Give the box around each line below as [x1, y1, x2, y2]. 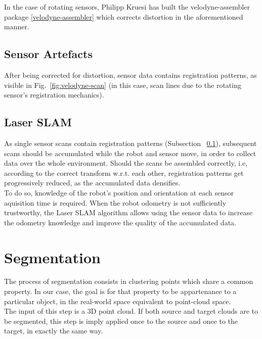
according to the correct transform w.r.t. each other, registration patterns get [4, 167, 244, 178]
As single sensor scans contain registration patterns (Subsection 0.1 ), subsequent [4, 137, 257, 148]
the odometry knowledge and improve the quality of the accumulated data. [4, 217, 236, 227]
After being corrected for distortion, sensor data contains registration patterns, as [4, 69, 257, 80]
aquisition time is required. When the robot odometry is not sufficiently [4, 197, 227, 208]
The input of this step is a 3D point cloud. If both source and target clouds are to [4, 306, 258, 316]
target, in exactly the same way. [4, 325, 103, 336]
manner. [4, 21, 29, 32]
